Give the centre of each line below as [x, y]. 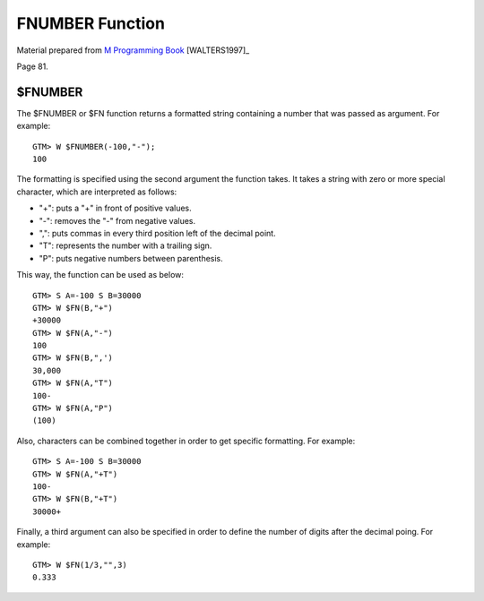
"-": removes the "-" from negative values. [117, 220]
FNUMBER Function [91, 23]
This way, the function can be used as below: [100, 275]
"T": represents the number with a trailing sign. [125, 245]
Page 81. [32, 66]
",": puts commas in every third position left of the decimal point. [158, 233]
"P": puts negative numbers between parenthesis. [131, 258]
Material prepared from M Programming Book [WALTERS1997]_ [133, 50]
